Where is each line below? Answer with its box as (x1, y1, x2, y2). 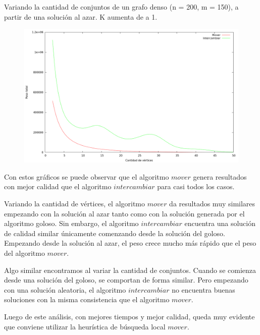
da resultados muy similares (169, 198, 255, 208)
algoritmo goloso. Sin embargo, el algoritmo (4, 218, 139, 229)
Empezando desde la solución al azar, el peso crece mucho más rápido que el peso (4, 238, 256, 248)
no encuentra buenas (172, 284, 235, 295)
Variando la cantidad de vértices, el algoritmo (4, 198, 145, 208)
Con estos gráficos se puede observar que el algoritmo (4, 171, 169, 182)
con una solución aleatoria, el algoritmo (4, 284, 126, 295)
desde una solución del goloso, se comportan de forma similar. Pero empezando (4, 274, 248, 285)
